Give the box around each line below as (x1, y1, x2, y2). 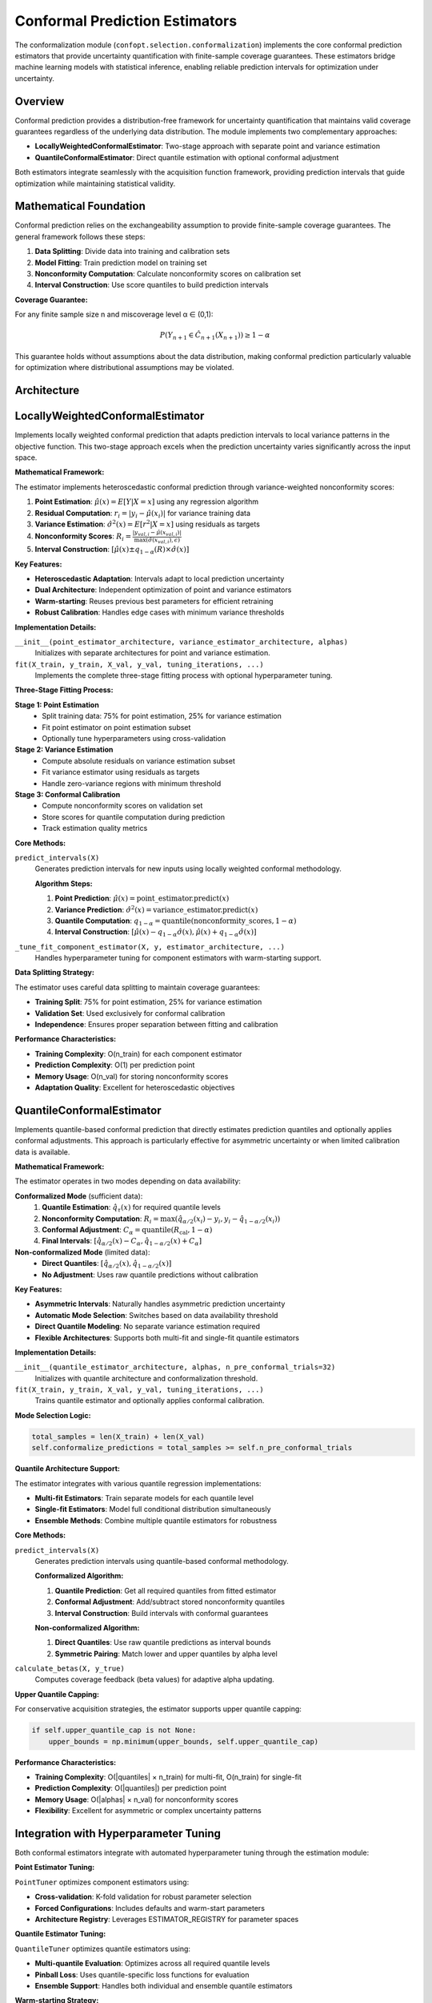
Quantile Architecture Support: (14, 1464, 120, 1473)
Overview (14, 95, 65, 108)
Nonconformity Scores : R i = (34, 531, 132, 543)
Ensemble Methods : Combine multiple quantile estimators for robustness (34, 1515, 278, 1525)
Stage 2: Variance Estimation (14, 745, 114, 755)
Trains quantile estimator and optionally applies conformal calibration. (34, 1396, 265, 1405)
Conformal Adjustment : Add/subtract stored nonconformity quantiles (54, 1597, 286, 1606)
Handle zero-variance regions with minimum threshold (42, 778, 222, 788)
